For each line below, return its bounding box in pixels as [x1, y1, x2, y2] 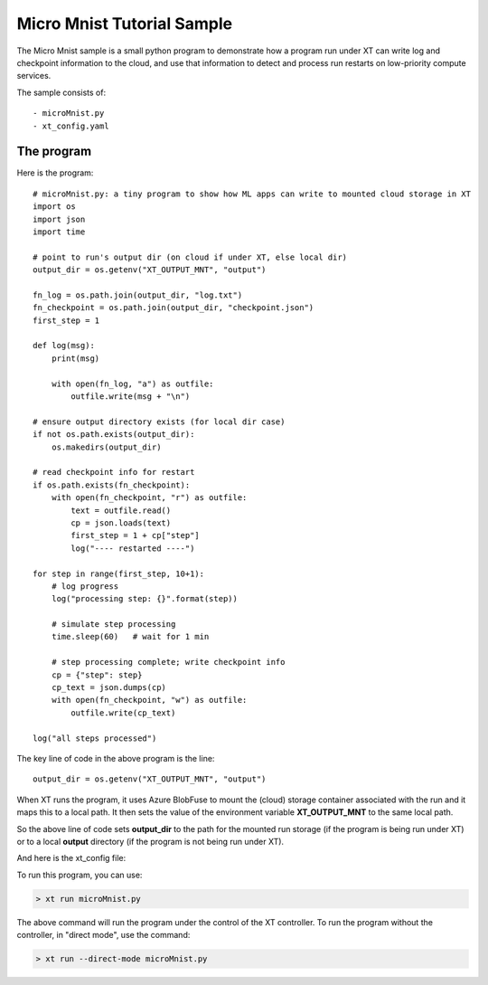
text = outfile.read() [70, 505, 172, 516]
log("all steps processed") [33, 733, 157, 743]
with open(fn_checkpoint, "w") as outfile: [51, 695, 248, 706]
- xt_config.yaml [33, 120, 109, 131]
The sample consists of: [16, 87, 107, 98]
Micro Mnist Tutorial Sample [16, 14, 233, 33]
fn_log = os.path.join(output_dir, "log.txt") [33, 289, 243, 300]
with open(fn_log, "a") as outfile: [51, 378, 214, 389]
